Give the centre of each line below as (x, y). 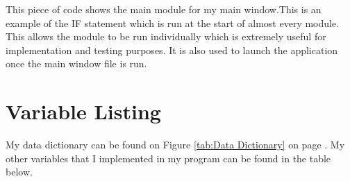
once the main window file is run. (76, 63)
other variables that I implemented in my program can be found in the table (168, 158)
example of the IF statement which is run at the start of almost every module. (173, 23)
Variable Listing (83, 111)
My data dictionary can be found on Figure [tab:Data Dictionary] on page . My (175, 145)
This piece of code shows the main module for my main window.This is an (164, 9)
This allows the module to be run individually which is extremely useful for (166, 36)
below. (19, 172)
